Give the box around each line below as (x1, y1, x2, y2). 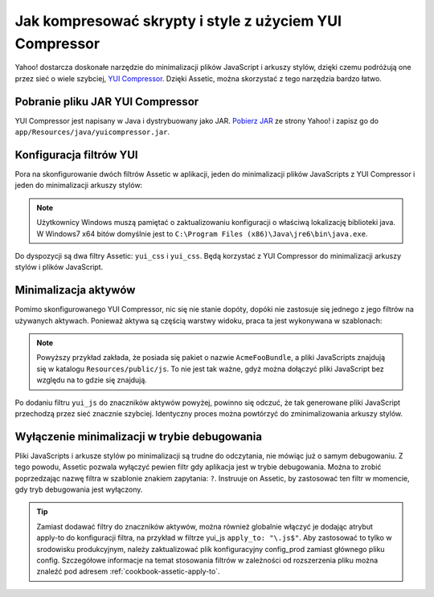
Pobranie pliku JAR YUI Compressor (14, 95, 199, 108)
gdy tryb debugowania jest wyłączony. (14, 485, 143, 494)
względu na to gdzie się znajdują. (36, 375, 148, 385)
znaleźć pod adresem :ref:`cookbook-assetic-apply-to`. (36, 566, 220, 576)
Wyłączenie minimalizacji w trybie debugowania (14, 430, 263, 444)
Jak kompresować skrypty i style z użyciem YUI (14, 12, 342, 30)
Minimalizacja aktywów (14, 284, 136, 297)
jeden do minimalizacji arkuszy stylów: (14, 181, 143, 190)
